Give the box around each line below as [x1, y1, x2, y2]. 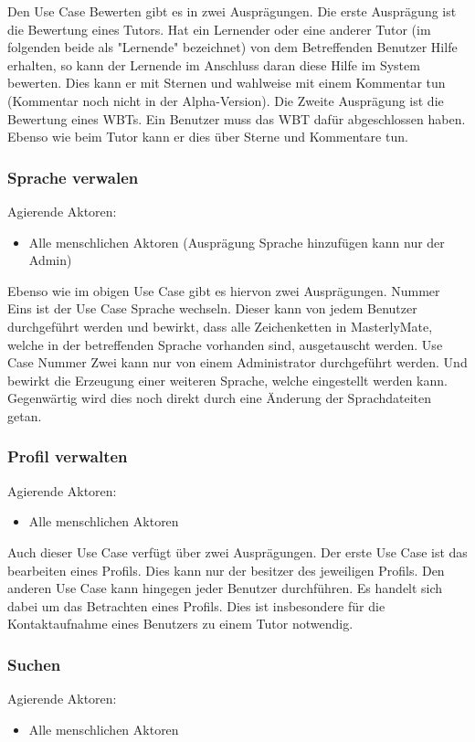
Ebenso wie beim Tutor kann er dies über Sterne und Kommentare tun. [7, 127, 408, 146]
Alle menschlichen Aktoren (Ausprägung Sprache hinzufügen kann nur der [28, 232, 445, 251]
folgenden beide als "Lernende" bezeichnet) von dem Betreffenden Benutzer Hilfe [7, 37, 458, 57]
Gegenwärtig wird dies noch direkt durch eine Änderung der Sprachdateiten [7, 388, 432, 408]
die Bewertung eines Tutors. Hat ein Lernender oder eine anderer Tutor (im [7, 19, 431, 38]
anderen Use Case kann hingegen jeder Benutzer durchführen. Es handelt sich [7, 578, 443, 598]
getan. [7, 406, 42, 425]
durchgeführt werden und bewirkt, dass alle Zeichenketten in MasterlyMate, [7, 316, 433, 335]
